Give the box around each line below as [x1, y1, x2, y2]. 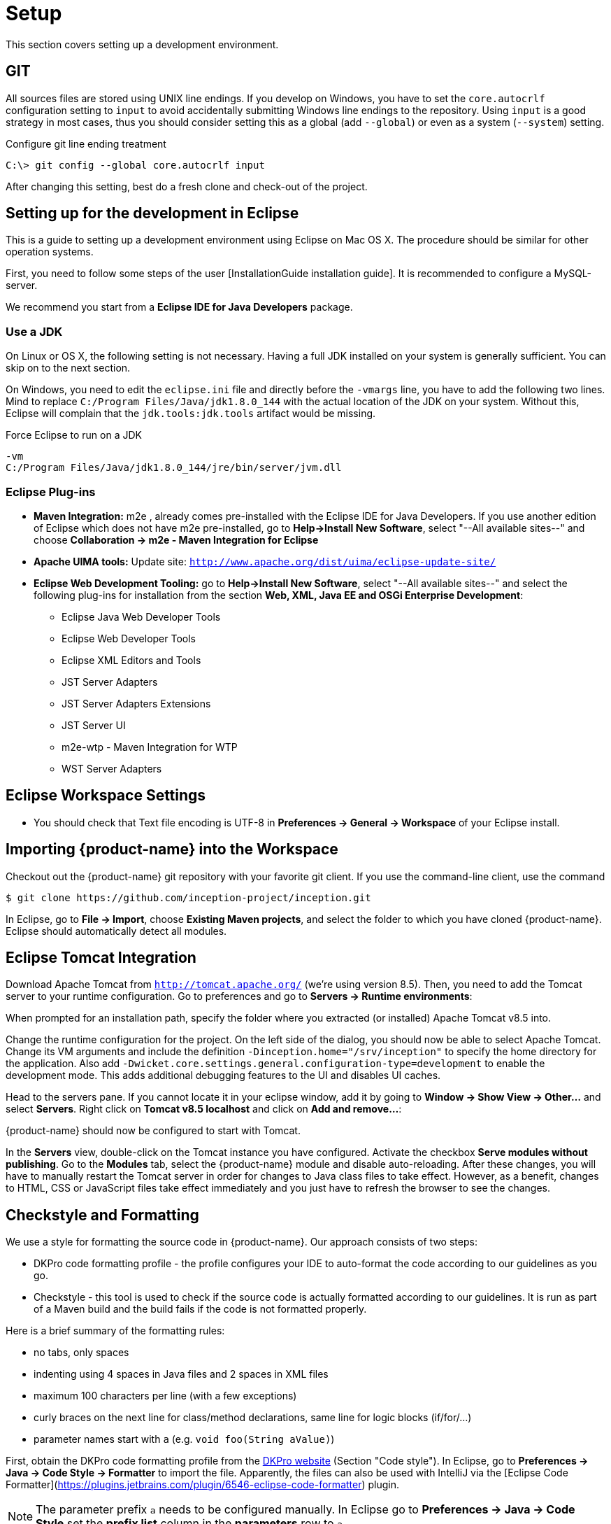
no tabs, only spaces [34, 1346, 129, 1359]
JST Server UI [62, 719, 126, 731]
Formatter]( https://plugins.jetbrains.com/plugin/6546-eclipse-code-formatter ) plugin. [6, 1479, 400, 1491]
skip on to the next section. [6, 362, 131, 374]
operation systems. [6, 246, 94, 258]
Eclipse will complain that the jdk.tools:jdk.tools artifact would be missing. [6, 407, 376, 420]
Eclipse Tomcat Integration [6, 949, 196, 967]
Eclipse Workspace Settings [6, 786, 206, 805]
